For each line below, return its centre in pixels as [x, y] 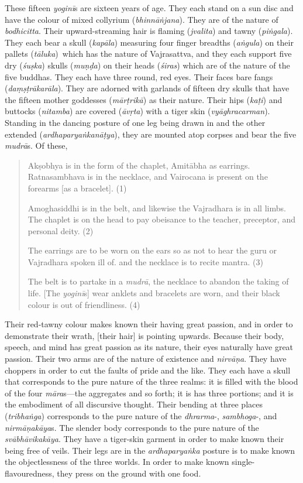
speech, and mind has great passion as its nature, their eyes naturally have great [149, 347]
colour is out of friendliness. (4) [84, 304]
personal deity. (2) [61, 230]
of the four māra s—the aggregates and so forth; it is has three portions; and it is [149, 393]
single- [243, 462]
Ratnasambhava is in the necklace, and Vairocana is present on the [148, 177]
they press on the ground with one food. [129, 473]
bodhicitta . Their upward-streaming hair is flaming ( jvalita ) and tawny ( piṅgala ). [149, 31]
